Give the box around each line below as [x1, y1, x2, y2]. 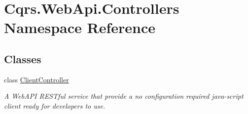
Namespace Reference [4, 17, 155, 38]
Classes [4, 51, 41, 66]
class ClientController [4, 74, 69, 84]
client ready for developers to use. [4, 100, 106, 111]
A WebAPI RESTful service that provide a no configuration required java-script [4, 91, 244, 101]
